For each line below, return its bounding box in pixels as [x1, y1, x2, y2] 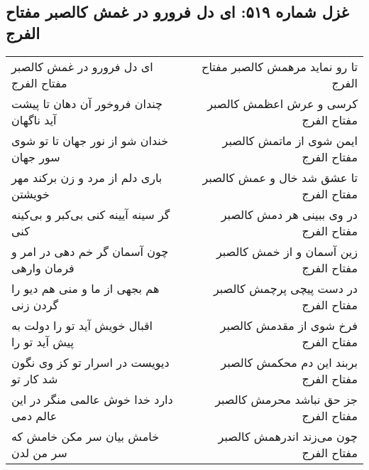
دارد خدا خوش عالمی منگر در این [11, 390, 173, 407]
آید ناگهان [11, 111, 57, 128]
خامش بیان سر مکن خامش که [11, 427, 160, 444]
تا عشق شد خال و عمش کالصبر [202, 169, 358, 186]
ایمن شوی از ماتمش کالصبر [222, 132, 358, 149]
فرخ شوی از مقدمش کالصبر [220, 316, 358, 333]
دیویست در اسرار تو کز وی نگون [11, 353, 170, 370]
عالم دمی [11, 407, 57, 424]
